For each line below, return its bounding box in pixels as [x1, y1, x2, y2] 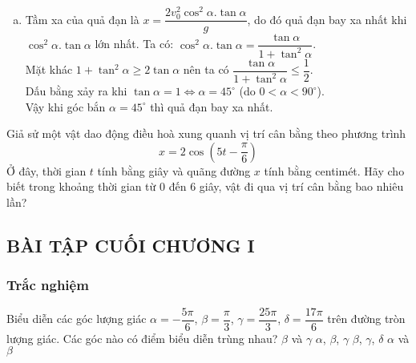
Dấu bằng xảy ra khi [25, 83, 127, 99]
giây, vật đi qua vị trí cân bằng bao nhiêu [199, 178, 404, 195]
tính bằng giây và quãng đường [97, 162, 251, 179]
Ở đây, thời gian [6, 162, 87, 179]
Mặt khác [25, 61, 73, 78]
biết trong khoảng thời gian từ [6, 178, 156, 195]
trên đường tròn [327, 310, 406, 327]
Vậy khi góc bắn [25, 98, 106, 115]
